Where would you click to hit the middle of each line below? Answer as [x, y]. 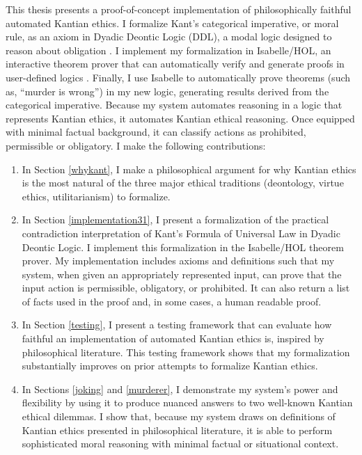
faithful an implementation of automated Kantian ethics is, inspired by [173, 338]
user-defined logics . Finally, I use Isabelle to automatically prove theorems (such [178, 77]
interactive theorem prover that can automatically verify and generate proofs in [175, 64]
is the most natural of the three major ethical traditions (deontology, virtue [183, 183]
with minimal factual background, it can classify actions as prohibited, [156, 132]
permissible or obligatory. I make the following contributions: [136, 145]
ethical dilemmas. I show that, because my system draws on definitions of [179, 416]
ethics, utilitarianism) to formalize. [96, 196]
